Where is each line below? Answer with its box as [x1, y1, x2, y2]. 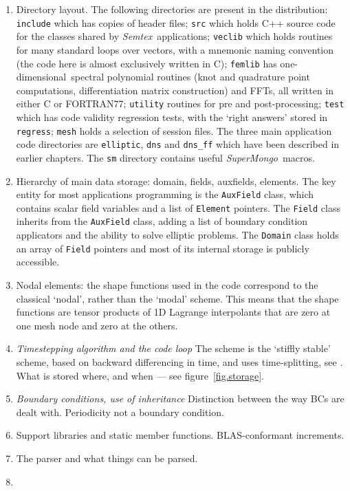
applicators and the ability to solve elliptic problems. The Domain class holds [16, 228, 339, 242]
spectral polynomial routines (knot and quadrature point [71, 69, 310, 84]
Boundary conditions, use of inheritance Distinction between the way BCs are [16, 391, 344, 406]
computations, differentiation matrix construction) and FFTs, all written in [16, 83, 334, 97]
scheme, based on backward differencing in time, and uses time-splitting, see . [16, 355, 343, 369]
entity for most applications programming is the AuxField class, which [16, 187, 314, 201]
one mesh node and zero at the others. [16, 318, 178, 332]
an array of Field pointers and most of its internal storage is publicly [16, 241, 309, 255]
